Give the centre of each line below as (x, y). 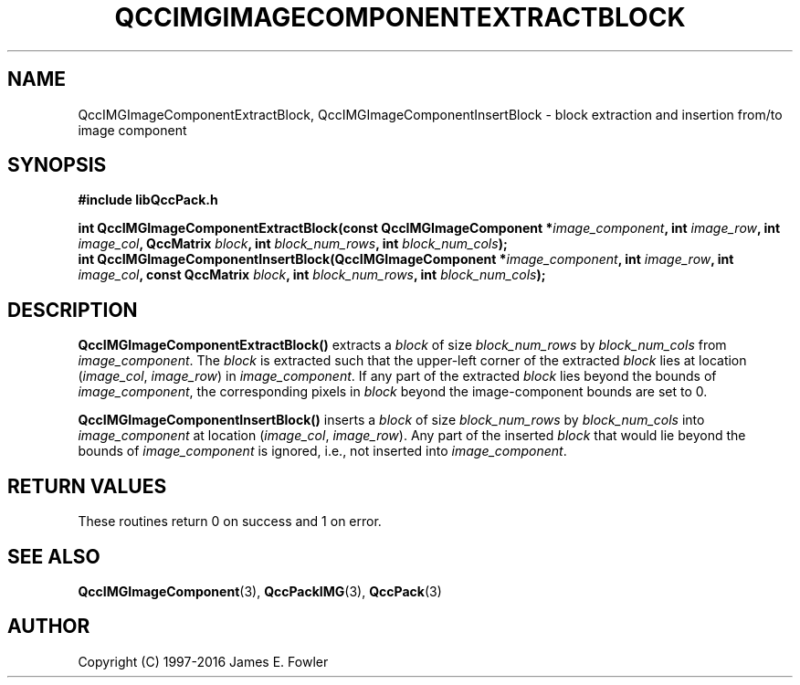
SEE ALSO (54, 556)
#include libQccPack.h (148, 200)
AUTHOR (49, 627)
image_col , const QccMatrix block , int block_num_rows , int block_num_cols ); (312, 275)
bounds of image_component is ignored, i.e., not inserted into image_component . (322, 451)
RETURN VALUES (87, 486)
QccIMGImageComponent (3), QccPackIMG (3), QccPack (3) (260, 591)
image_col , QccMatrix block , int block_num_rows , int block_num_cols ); (293, 244)
